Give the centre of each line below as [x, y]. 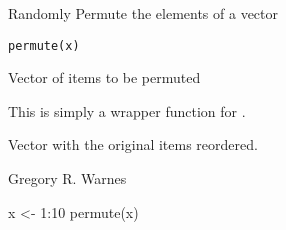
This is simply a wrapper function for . [127, 110]
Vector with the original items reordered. [133, 144]
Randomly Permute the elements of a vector [143, 13]
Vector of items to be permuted [104, 77]
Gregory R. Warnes [67, 178]
